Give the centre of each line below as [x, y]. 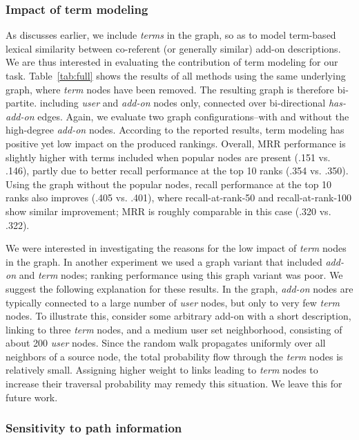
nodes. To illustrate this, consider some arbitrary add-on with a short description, [178, 316]
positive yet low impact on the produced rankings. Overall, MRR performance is [176, 143]
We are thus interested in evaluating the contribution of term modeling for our [172, 62]
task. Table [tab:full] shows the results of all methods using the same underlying [176, 75]
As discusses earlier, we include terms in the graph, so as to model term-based [171, 35]
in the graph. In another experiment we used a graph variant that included [164, 261]
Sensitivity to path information [94, 428]
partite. [21, 103]
